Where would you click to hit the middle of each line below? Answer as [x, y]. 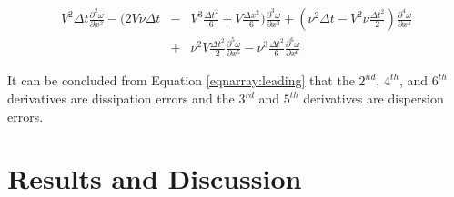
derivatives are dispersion [373, 98]
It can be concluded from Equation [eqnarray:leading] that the [181, 80]
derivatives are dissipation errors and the [121, 98]
